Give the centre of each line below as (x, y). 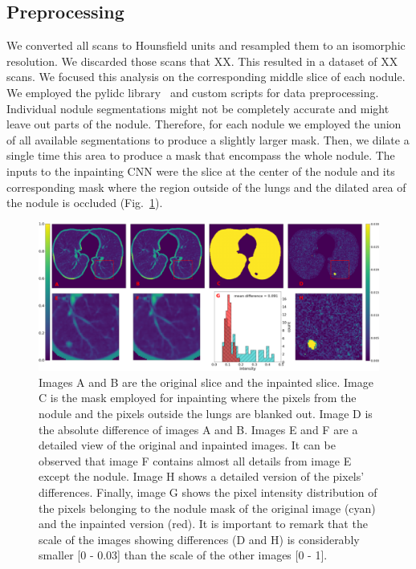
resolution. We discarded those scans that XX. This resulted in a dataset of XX (202, 61)
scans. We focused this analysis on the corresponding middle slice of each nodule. (206, 77)
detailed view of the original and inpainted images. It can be (187, 445)
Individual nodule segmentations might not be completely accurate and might (198, 108)
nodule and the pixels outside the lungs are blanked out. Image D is (206, 414)
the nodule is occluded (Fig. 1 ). (85, 203)
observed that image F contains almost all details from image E (195, 460)
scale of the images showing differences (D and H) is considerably (199, 539)
